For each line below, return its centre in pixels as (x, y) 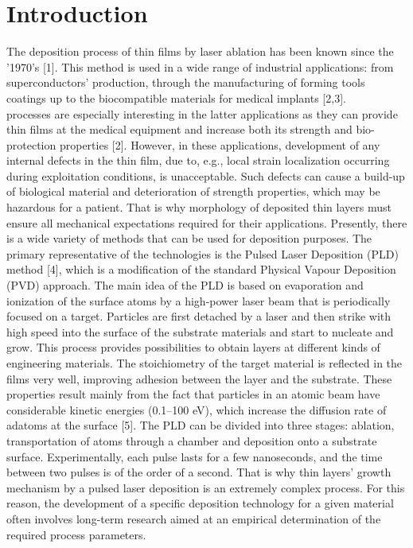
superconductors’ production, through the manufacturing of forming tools (186, 82)
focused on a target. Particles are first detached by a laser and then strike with (199, 316)
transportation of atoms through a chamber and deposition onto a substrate (192, 440)
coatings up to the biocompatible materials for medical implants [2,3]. (176, 97)
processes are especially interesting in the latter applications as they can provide (202, 113)
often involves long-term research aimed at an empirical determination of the (194, 518)
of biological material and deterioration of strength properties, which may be (193, 191)
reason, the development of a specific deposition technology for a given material (200, 503)
